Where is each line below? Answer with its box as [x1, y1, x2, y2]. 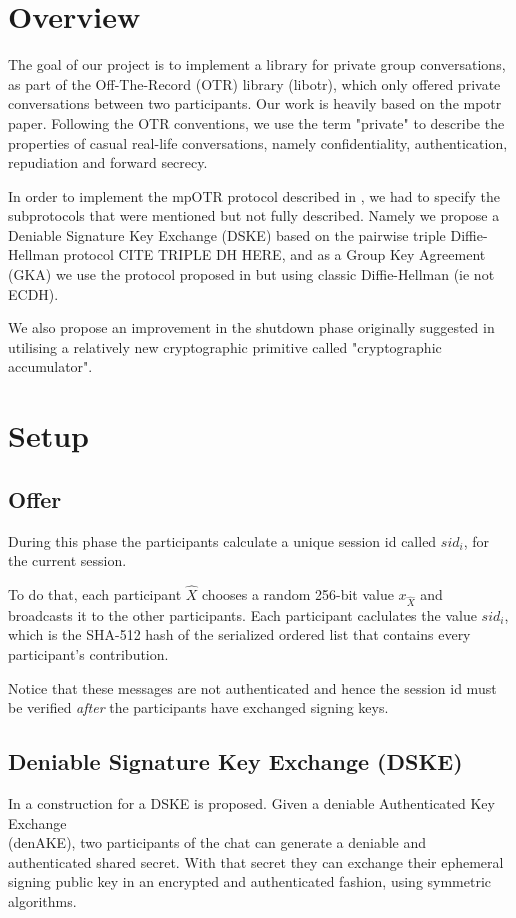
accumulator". [8, 356, 93, 377]
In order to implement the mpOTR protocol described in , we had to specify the [8, 185, 501, 206]
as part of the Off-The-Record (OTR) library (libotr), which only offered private [8, 73, 501, 94]
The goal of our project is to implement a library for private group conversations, [8, 54, 506, 75]
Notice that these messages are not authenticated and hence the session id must [8, 677, 497, 698]
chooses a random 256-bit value [202, 584, 394, 605]
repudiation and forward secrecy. [8, 152, 208, 173]
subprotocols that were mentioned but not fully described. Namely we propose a [8, 205, 500, 226]
